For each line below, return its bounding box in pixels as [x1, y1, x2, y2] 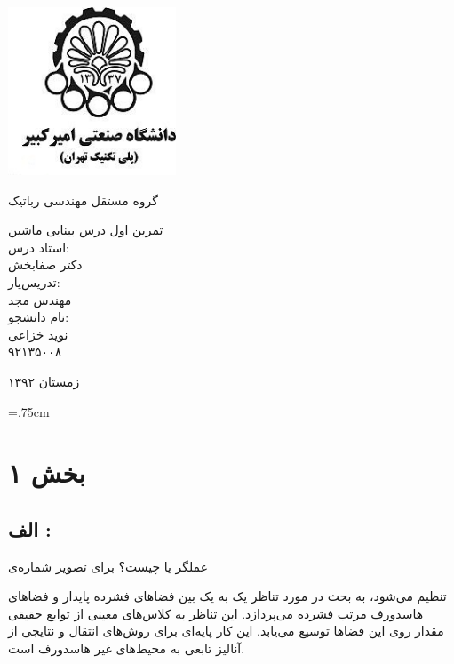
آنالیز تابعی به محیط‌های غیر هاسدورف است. [8, 639, 245, 658]
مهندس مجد [8, 290, 72, 308]
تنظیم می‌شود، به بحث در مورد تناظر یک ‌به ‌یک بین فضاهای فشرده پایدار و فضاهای [8, 587, 447, 605]
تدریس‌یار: [8, 272, 60, 291]
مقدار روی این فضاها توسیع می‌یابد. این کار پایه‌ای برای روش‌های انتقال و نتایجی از [8, 621, 444, 640]
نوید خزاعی [8, 324, 68, 343]
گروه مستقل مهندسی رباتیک [8, 190, 158, 209]
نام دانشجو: [8, 308, 69, 326]
